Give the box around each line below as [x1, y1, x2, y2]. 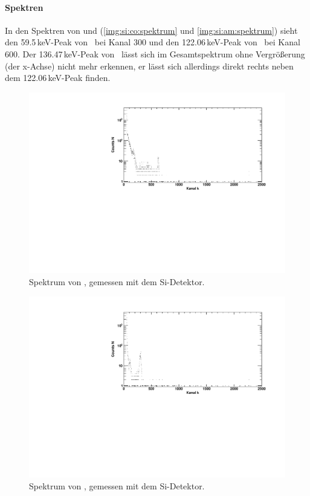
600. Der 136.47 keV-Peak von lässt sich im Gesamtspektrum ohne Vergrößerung [5, 47, 305, 60]
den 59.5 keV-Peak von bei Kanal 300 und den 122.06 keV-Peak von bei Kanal [5, 36, 300, 48]
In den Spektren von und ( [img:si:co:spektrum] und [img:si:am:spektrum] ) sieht [5, 24, 298, 36]
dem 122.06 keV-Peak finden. [5, 71, 111, 84]
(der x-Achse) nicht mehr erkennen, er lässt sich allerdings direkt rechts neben [5, 59, 294, 72]
